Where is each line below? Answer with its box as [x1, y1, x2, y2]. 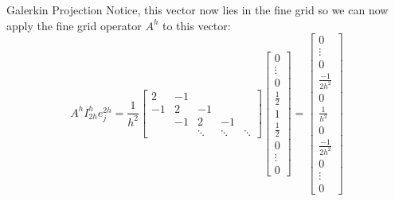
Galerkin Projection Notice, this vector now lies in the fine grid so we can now [6, 2, 389, 17]
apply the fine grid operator [6, 17, 142, 33]
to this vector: [162, 17, 231, 33]
